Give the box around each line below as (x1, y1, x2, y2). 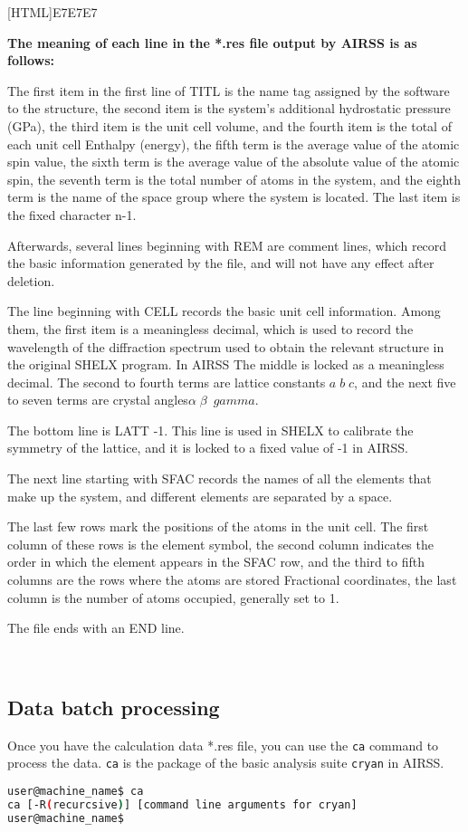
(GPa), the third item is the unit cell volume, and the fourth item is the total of (7, 116, 452, 135)
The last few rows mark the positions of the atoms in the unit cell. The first (7, 517, 429, 536)
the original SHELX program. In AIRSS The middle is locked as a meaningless (7, 355, 444, 374)
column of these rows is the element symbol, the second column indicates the (7, 534, 434, 553)
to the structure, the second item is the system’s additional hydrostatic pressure (7, 99, 451, 118)
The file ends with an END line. (7, 618, 185, 637)
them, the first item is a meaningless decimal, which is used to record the (7, 319, 414, 338)
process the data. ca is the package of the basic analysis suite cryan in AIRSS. (7, 753, 444, 772)
